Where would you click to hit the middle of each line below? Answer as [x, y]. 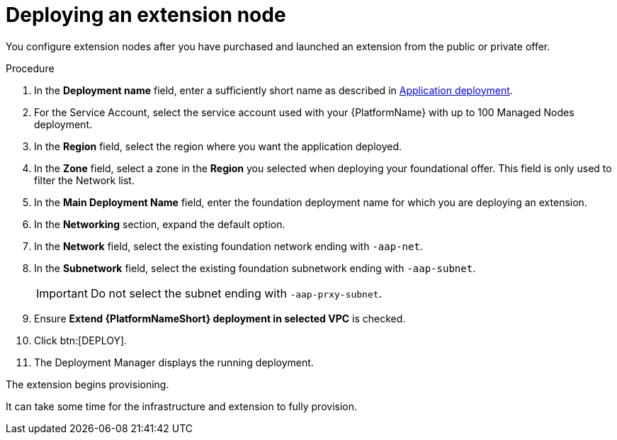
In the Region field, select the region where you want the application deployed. [218, 146]
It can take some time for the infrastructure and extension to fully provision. [181, 406]
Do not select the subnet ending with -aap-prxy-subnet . [236, 293]
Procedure [30, 68]
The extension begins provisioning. [87, 384]
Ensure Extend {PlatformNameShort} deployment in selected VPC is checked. [220, 318]
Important [62, 293]
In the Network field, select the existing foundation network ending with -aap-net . [228, 246]
